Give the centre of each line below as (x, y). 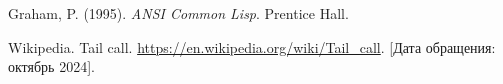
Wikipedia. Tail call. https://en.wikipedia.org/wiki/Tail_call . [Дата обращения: (252, 46)
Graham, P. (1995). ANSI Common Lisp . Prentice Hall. (178, 13)
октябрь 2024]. (51, 66)
